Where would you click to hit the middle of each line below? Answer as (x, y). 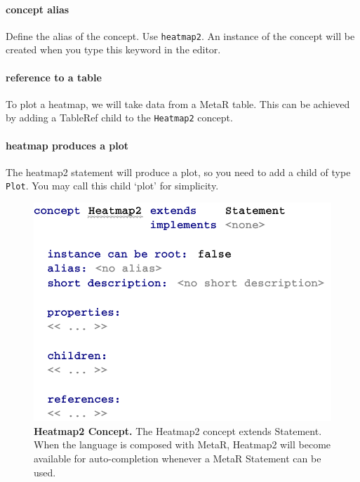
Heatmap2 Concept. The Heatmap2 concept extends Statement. (178, 430)
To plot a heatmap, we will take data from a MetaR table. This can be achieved (178, 103)
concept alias (38, 9)
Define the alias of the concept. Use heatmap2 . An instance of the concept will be (180, 35)
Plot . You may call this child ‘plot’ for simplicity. (112, 186)
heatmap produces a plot (67, 145)
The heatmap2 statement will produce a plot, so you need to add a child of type (178, 172)
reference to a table (54, 77)
